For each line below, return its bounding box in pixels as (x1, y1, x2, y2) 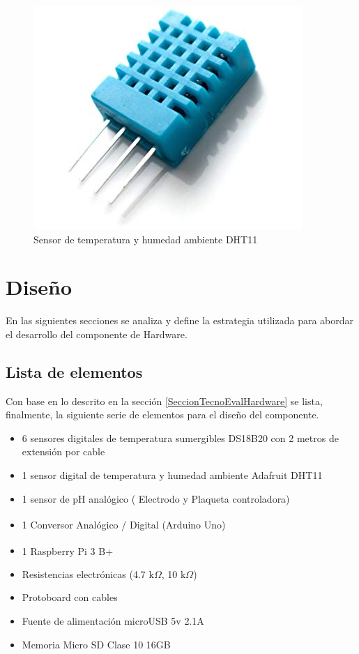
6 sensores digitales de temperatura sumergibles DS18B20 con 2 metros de (22, 430, 339, 445)
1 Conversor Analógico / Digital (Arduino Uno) (22, 517, 226, 531)
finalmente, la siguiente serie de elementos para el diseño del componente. (6, 407, 319, 422)
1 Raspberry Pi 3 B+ (22, 543, 114, 558)
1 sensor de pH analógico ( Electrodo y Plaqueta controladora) (22, 491, 290, 505)
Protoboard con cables (22, 590, 118, 604)
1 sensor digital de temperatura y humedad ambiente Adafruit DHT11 (22, 468, 323, 482)
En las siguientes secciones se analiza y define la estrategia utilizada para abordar (6, 313, 354, 328)
